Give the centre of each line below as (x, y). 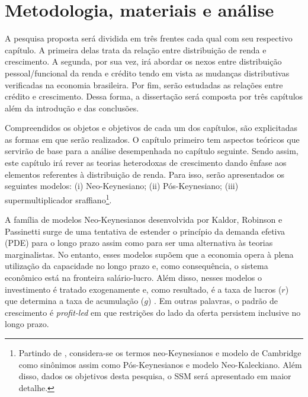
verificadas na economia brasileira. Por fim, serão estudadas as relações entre (144, 84)
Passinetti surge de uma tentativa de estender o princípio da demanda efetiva (145, 231)
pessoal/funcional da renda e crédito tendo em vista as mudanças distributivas (147, 73)
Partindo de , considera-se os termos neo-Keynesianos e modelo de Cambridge (160, 353)
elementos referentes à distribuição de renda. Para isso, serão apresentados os (145, 174)
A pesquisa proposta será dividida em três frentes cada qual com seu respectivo (149, 38)
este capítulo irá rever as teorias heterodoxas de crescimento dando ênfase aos (146, 163)
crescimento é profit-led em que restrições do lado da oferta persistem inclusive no (153, 312)
